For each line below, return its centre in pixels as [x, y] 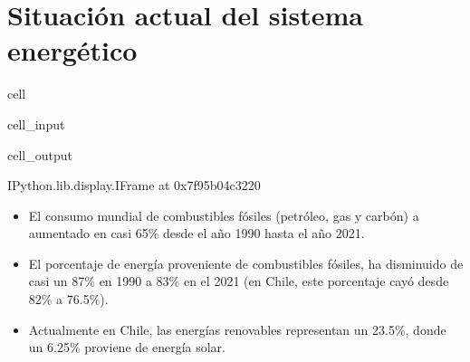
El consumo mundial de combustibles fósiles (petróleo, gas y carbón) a [224, 215]
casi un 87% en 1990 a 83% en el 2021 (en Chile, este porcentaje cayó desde [239, 281]
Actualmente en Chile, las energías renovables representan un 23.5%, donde [237, 329]
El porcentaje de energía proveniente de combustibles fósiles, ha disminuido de [246, 263]
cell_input [36, 124]
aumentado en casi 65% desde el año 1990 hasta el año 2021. [197, 233]
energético [72, 50]
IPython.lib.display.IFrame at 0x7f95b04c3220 [134, 185]
